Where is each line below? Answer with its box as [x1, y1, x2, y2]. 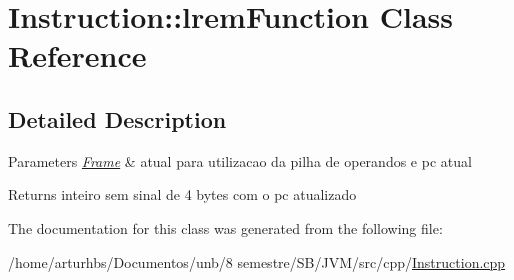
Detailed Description [8, 103, 227, 134]
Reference [8, 35, 147, 76]
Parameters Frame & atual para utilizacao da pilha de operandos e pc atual [8, 150, 472, 171]
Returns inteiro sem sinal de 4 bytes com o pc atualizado [8, 184, 357, 205]
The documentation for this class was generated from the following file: [8, 217, 443, 238]
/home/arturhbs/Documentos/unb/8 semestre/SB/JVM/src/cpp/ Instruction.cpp [8, 251, 506, 272]
